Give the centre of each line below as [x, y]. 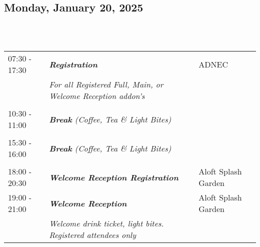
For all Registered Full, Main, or [106, 84]
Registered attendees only [92, 235]
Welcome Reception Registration [114, 177]
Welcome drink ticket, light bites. [106, 223]
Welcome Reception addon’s [97, 96]
